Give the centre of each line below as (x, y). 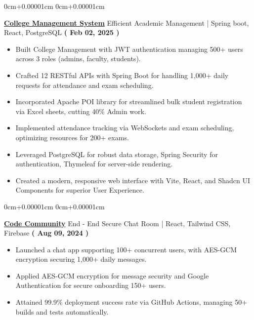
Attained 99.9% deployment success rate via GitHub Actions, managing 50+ (131, 302)
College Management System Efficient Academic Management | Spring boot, (127, 22)
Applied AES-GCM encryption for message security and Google (112, 275)
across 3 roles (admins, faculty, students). (78, 59)
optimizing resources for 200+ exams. (72, 137)
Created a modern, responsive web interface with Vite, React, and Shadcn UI (133, 180)
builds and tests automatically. (62, 311)
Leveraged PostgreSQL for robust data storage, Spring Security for (117, 154)
